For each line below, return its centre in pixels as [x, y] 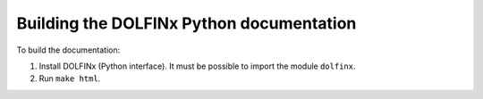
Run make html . [70, 78]
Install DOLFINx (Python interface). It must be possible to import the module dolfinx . [197, 66]
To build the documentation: [68, 50]
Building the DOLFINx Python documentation [186, 23]
